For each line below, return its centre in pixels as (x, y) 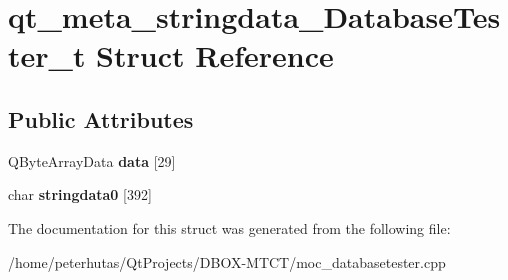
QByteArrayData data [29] (92, 160)
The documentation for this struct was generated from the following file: (229, 227)
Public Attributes (101, 118)
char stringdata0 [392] (80, 194)
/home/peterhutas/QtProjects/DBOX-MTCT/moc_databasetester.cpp (227, 261)
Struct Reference (215, 55)
